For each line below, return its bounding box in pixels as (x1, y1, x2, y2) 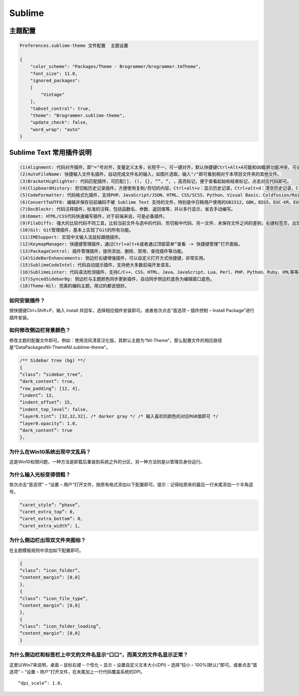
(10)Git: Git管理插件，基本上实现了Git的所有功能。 (19, 227, 134, 233)
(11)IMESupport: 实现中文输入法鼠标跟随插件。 (19, 234, 123, 240)
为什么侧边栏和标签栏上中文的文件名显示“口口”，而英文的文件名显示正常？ (9, 652, 188, 659)
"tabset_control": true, (30, 105, 91, 111)
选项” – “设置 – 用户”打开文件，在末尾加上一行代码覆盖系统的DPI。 (9, 669, 146, 675)
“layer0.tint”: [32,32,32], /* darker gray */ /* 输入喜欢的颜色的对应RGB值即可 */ (19, 413, 219, 419)
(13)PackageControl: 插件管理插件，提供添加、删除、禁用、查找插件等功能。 (19, 248, 186, 254)
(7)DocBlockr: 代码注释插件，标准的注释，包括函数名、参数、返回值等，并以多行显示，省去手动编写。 (19, 206, 236, 212)
